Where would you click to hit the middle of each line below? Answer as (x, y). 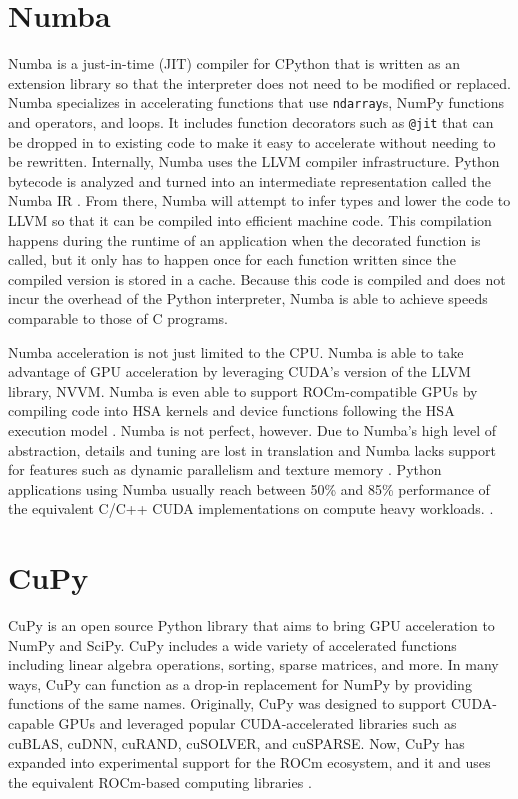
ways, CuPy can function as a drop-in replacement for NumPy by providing (240, 683)
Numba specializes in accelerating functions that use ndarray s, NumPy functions (256, 102)
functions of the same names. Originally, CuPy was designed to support (227, 703)
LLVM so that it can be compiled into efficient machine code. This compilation (250, 220)
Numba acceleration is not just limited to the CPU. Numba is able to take (236, 351)
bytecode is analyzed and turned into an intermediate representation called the (249, 180)
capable (31, 723)
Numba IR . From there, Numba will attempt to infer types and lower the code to (259, 200)
